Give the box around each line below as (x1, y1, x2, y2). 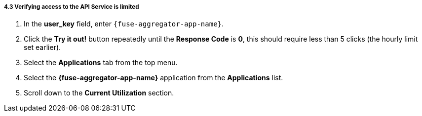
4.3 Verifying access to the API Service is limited (4, 3, 139, 10)
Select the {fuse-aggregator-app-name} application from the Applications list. (24, 73, 283, 82)
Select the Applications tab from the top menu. (24, 58, 178, 67)
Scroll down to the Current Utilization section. (24, 89, 174, 97)
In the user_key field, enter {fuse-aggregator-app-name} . (24, 20, 224, 28)
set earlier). (24, 43, 61, 52)
